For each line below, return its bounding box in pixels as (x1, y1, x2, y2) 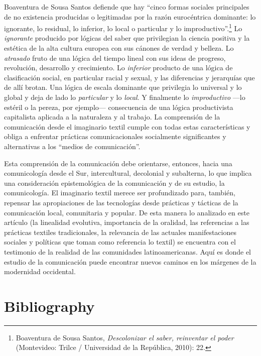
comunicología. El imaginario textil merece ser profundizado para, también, (4, 187, 235, 198)
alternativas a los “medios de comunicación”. (4, 141, 141, 151)
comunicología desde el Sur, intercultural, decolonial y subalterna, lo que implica (4, 168, 252, 178)
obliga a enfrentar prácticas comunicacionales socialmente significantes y (4, 131, 226, 142)
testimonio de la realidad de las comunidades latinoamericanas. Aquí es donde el (4, 246, 251, 257)
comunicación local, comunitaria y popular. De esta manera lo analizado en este (4, 207, 249, 217)
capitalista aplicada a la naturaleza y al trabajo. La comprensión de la (4, 111, 220, 122)
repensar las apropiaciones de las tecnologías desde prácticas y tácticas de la (4, 197, 238, 207)
